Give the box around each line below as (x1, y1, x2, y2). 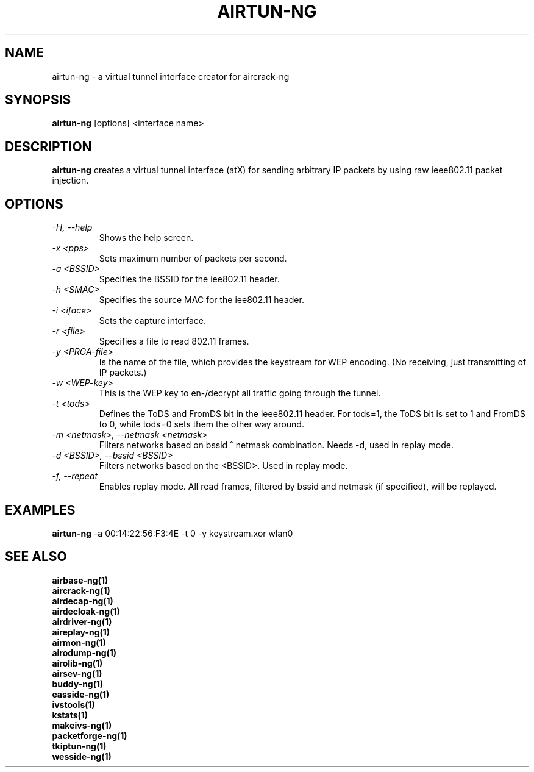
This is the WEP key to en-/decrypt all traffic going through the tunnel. (99, 388, 381, 399)
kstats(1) (52, 709, 88, 720)
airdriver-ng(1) (52, 616, 112, 627)
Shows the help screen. (99, 232, 194, 243)
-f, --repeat (52, 471, 98, 482)
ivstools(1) (52, 699, 95, 710)
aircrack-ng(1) (52, 585, 110, 596)
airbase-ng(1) (52, 574, 109, 585)
